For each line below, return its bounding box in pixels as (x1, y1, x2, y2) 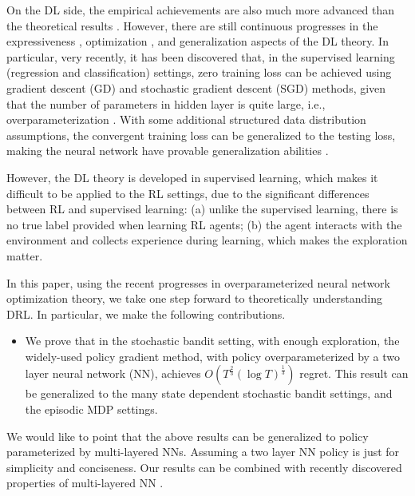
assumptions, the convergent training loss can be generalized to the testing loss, (6, 126, 396, 143)
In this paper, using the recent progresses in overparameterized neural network (6, 274, 390, 291)
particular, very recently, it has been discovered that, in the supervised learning (6, 48, 395, 65)
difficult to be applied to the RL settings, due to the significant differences (6, 185, 370, 201)
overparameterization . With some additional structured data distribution (6, 111, 366, 128)
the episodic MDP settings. (25, 401, 158, 418)
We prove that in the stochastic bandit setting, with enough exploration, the (25, 332, 400, 349)
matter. (6, 247, 43, 264)
